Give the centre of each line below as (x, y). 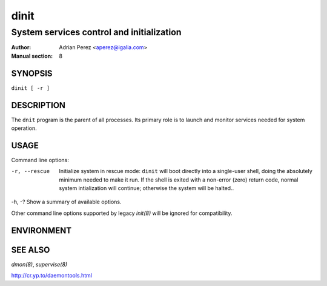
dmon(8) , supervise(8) (39, 264)
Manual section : (32, 56)
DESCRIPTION (38, 105)
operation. (24, 128)
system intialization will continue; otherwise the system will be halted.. (147, 188)
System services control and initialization (96, 32)
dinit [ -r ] (31, 88)
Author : (21, 47)
